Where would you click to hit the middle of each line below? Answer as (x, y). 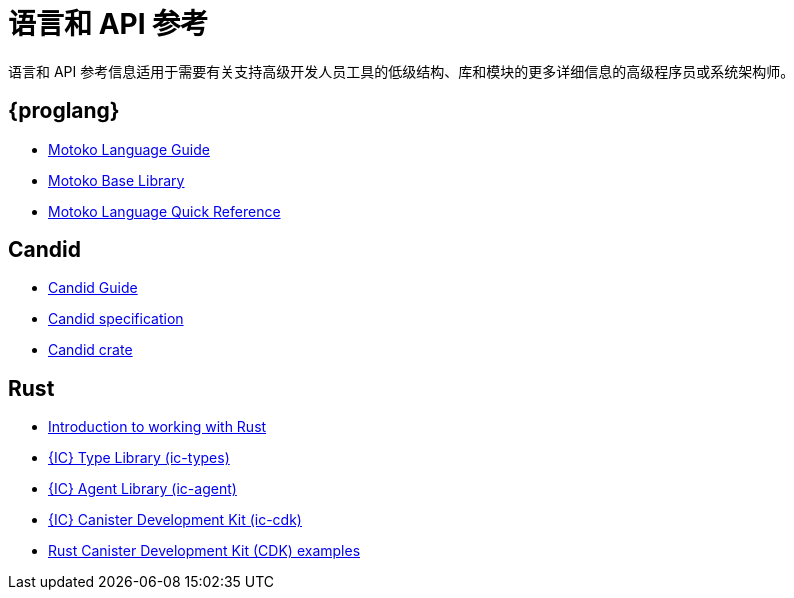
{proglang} (64, 111)
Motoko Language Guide (129, 149)
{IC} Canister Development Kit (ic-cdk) (175, 520)
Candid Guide (93, 288)
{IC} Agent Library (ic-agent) (142, 489)
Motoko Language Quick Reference (164, 211)
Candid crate (90, 350)
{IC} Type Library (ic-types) (139, 458)
